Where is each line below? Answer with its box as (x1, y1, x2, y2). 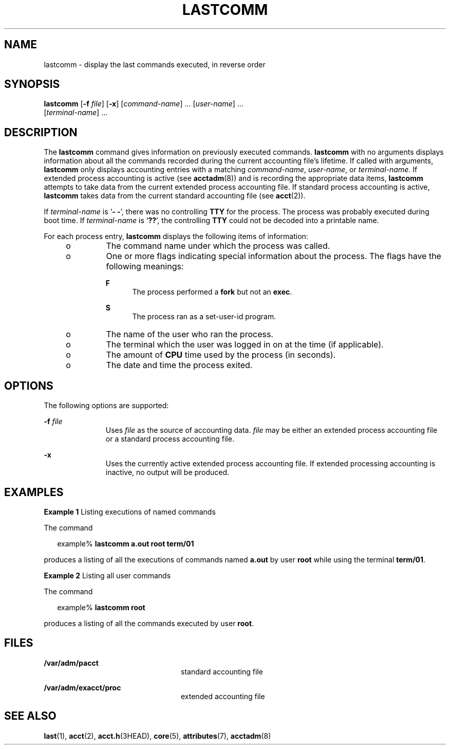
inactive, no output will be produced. (105, 468, 230, 477)
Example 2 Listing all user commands (44, 571, 171, 580)
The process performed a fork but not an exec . (132, 287, 292, 297)
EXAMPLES (4, 485, 64, 499)
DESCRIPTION (4, 125, 78, 139)
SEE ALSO (4, 709, 57, 723)
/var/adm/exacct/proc (44, 683, 121, 692)
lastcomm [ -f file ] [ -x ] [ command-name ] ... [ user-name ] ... (44, 99, 243, 108)
